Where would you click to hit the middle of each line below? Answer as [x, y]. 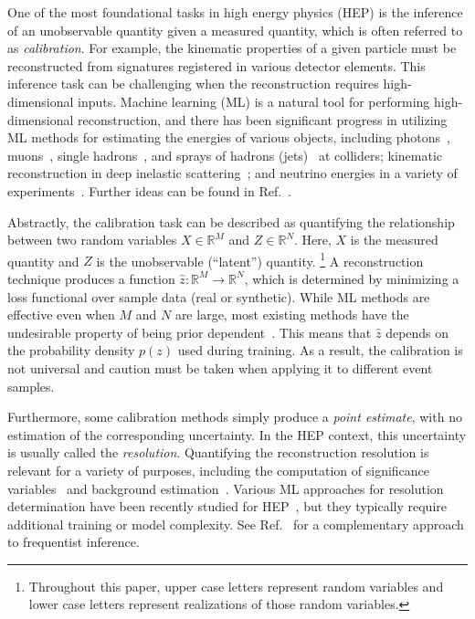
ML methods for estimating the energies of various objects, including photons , [229, 137]
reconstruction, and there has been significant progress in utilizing [263, 119]
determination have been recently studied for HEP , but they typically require [227, 506]
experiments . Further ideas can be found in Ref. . [150, 190]
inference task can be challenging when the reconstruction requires [193, 84]
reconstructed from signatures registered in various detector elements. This [216, 65]
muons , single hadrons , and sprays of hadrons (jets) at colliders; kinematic [225, 155]
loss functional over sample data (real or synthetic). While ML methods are [219, 296]
